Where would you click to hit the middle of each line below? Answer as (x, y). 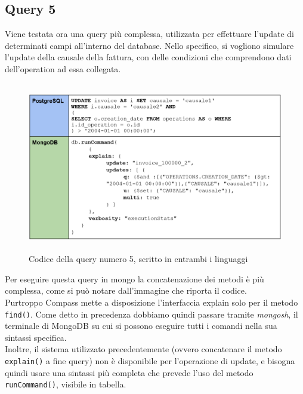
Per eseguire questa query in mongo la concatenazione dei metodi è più (135, 278)
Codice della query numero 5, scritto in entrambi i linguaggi (138, 259)
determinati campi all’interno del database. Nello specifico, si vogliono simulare (149, 45)
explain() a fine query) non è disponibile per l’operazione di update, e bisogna (150, 360)
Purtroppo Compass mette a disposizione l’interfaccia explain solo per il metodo (151, 302)
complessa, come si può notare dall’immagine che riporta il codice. (126, 290)
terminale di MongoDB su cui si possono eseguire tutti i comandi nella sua (141, 326)
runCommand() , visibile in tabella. (66, 384)
